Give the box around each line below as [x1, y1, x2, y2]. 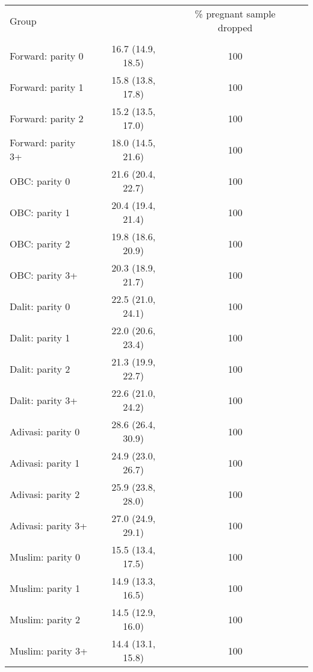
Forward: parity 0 [10, 48, 84, 63]
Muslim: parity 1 [10, 580, 81, 595]
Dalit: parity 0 [10, 299, 70, 313]
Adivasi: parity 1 [10, 455, 80, 470]
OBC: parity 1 [10, 205, 70, 219]
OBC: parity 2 [10, 236, 70, 250]
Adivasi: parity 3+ [10, 518, 87, 532]
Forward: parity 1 [10, 79, 84, 94]
